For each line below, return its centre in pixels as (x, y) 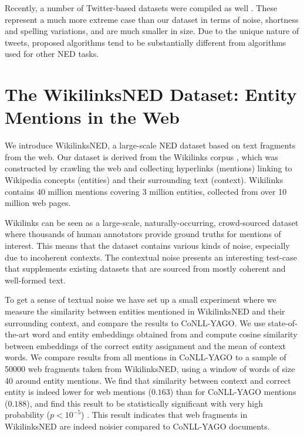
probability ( (28, 415)
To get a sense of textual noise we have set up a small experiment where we (141, 300)
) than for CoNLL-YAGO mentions (233, 392)
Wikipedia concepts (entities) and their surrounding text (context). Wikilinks (144, 180)
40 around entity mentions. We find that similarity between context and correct (148, 380)
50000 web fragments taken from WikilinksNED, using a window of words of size (150, 368)
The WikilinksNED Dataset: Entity (151, 94)
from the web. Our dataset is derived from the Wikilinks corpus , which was (141, 156)
